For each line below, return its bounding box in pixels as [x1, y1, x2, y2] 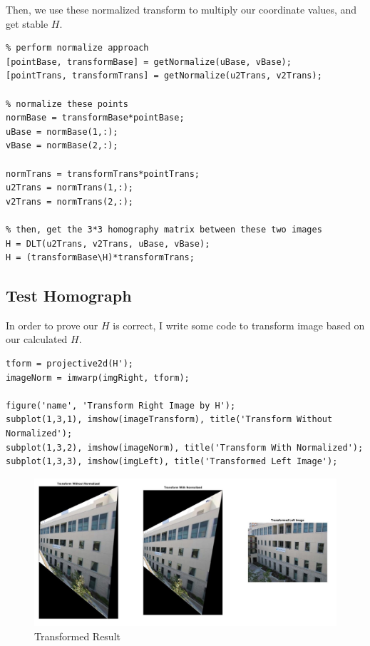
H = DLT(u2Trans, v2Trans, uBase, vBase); [6, 238, 210, 249]
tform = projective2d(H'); [6, 359, 133, 369]
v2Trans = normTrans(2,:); [6, 196, 133, 207]
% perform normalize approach [6, 43, 149, 53]
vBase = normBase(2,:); [6, 140, 118, 151]
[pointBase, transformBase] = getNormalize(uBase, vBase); [6, 56, 292, 67]
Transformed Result [34, 628, 120, 643]
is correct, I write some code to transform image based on [113, 317, 365, 332]
